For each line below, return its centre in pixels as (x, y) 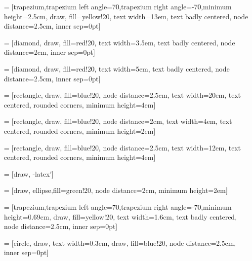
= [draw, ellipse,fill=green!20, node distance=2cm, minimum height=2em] (116, 190)
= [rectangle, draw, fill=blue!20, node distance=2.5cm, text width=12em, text (123, 147)
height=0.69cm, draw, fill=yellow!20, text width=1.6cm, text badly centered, (121, 216)
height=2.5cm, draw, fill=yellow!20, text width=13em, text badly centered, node (126, 16)
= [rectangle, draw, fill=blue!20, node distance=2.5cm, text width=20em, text (123, 95)
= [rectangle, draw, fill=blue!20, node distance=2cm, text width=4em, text (118, 121)
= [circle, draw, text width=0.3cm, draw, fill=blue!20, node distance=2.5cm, (120, 242)
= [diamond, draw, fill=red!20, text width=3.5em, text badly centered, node (120, 42)
